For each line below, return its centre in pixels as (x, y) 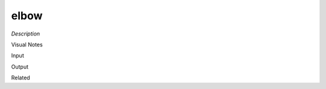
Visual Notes (27, 44)
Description (26, 34)
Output (20, 67)
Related (21, 78)
